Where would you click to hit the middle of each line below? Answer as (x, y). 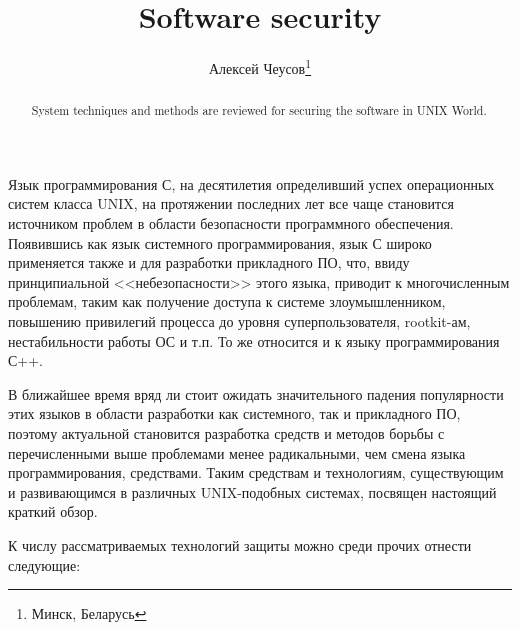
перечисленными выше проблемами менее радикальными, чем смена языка (237, 452)
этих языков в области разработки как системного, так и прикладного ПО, (234, 413)
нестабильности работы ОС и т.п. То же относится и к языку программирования (254, 340)
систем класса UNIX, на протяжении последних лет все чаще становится (231, 203)
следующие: (44, 564)
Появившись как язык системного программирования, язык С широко (220, 242)
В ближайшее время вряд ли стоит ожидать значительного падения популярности (256, 393)
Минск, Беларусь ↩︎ (89, 613)
